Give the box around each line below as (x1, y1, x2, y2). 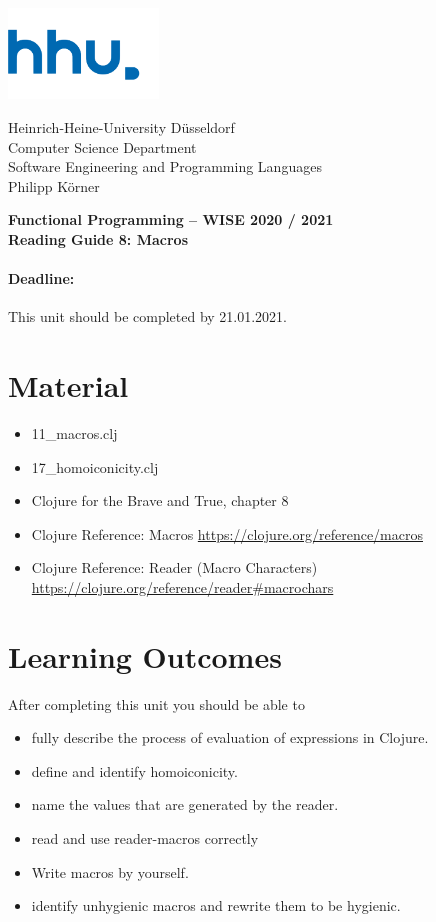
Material (8, 365, 129, 406)
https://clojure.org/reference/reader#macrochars (31, 576, 334, 597)
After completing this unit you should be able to (8, 693, 305, 714)
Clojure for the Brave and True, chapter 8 (31, 490, 289, 511)
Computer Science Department (8, 136, 197, 157)
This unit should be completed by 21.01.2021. (8, 306, 288, 327)
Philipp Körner (8, 175, 100, 196)
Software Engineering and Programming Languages (8, 156, 322, 177)
